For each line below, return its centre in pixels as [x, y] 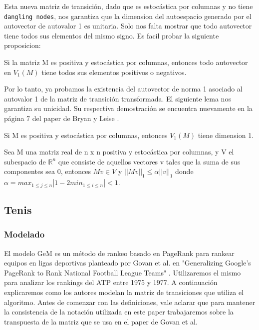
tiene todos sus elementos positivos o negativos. [114, 72]
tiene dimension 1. [226, 135]
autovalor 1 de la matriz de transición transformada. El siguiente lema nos [118, 98]
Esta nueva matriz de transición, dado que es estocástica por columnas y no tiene [129, 6]
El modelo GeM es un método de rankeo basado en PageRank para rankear [119, 253]
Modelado [24, 234]
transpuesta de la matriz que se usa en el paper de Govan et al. [101, 321]
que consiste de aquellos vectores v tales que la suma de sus [149, 161]
